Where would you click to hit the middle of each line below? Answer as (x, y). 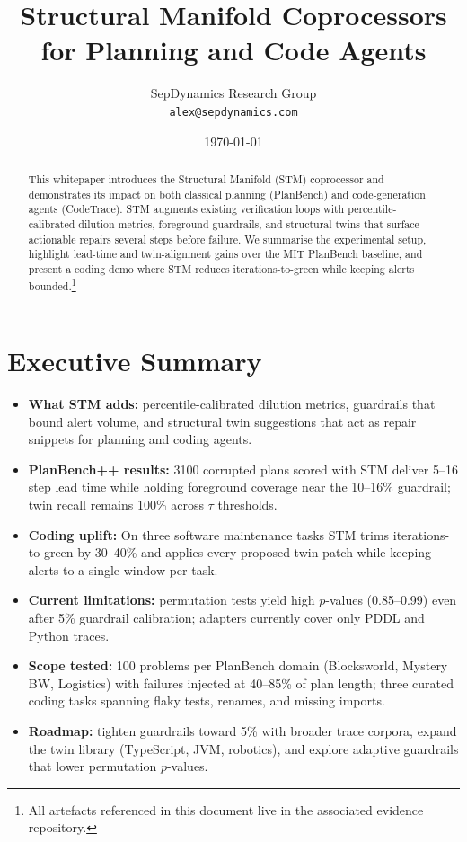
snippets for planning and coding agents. (140, 439)
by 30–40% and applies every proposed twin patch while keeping (255, 552)
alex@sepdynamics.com (233, 112)
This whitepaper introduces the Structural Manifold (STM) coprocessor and (206, 178)
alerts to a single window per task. (123, 569)
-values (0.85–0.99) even (391, 600)
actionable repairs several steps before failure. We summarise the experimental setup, (227, 239)
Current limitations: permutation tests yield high (172, 600)
